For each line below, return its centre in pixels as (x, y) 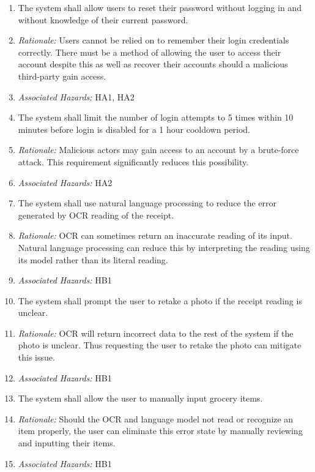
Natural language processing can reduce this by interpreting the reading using (164, 247)
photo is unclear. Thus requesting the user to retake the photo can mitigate (160, 345)
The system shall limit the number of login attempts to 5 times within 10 (156, 117)
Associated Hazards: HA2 (65, 182)
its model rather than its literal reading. (93, 259)
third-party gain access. (62, 76)
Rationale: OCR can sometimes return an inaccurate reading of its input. (155, 235)
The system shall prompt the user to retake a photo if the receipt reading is (160, 300)
